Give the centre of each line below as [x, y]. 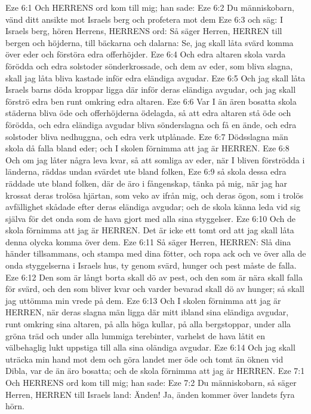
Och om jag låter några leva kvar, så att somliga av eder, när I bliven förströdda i [155, 159]
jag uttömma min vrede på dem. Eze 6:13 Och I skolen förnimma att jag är [143, 300]
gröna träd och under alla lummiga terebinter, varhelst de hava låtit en [136, 335]
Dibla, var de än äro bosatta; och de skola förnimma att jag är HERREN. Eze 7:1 [155, 371]
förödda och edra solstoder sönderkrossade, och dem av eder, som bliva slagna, [149, 66]
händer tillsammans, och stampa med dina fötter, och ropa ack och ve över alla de [156, 253]
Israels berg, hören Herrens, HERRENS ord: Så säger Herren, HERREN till [144, 31]
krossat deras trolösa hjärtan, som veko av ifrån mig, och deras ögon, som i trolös [155, 195]
